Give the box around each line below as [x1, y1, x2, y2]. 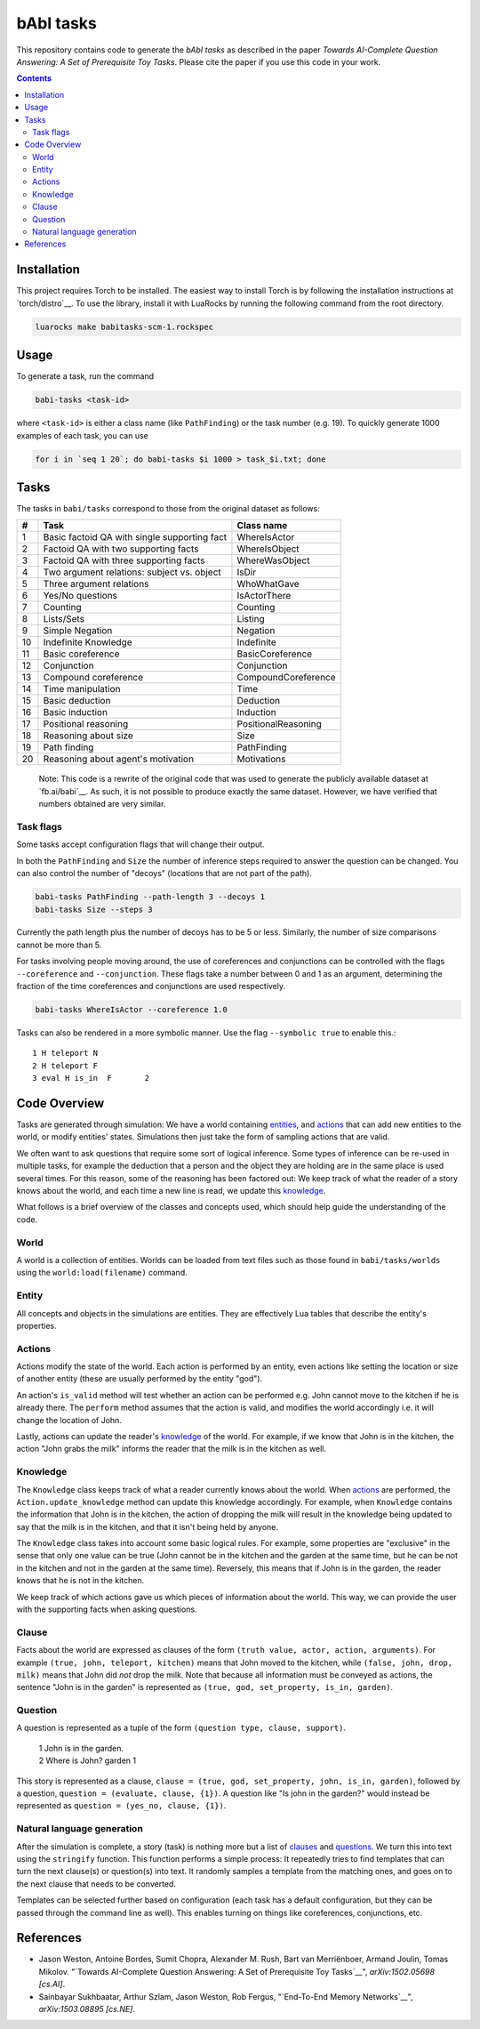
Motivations [236, 753, 286, 765]
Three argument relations [43, 578, 149, 591]
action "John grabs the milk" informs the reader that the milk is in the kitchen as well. [16, 1444, 326, 1454]
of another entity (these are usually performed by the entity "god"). [16, 1373, 262, 1384]
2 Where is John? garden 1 [38, 1755, 137, 1766]
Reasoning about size [43, 729, 133, 742]
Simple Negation [43, 624, 113, 637]
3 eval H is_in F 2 [32, 1073, 150, 1083]
